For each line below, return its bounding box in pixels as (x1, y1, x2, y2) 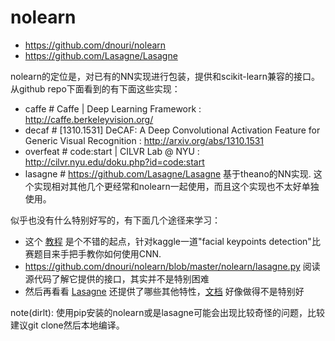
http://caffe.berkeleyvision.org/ (24, 113, 154, 125)
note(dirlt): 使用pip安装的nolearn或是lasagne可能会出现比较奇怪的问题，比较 (10, 306, 325, 318)
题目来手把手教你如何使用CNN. (33, 247, 162, 260)
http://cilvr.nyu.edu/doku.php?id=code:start (24, 156, 205, 168)
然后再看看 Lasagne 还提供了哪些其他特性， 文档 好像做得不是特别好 (24, 285, 305, 297)
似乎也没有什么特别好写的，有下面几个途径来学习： (10, 214, 221, 226)
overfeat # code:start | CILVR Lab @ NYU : (24, 145, 200, 157)
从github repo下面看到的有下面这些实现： (10, 82, 181, 95)
